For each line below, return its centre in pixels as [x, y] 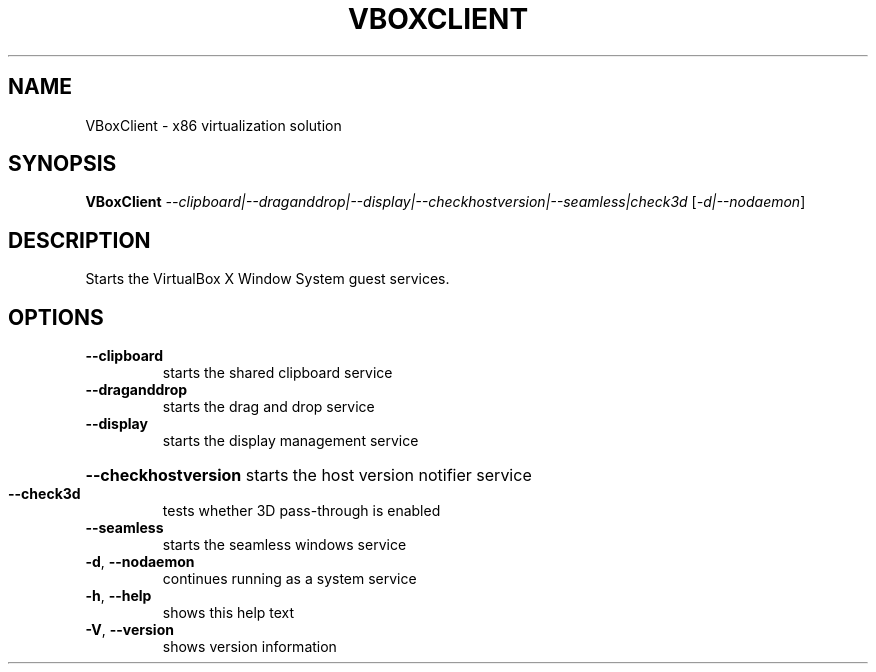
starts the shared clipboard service [277, 373]
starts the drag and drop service [268, 407]
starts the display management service [290, 441]
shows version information [249, 647]
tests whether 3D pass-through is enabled [301, 511]
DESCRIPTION [79, 240]
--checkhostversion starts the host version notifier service [308, 475]
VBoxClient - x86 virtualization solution [213, 125]
